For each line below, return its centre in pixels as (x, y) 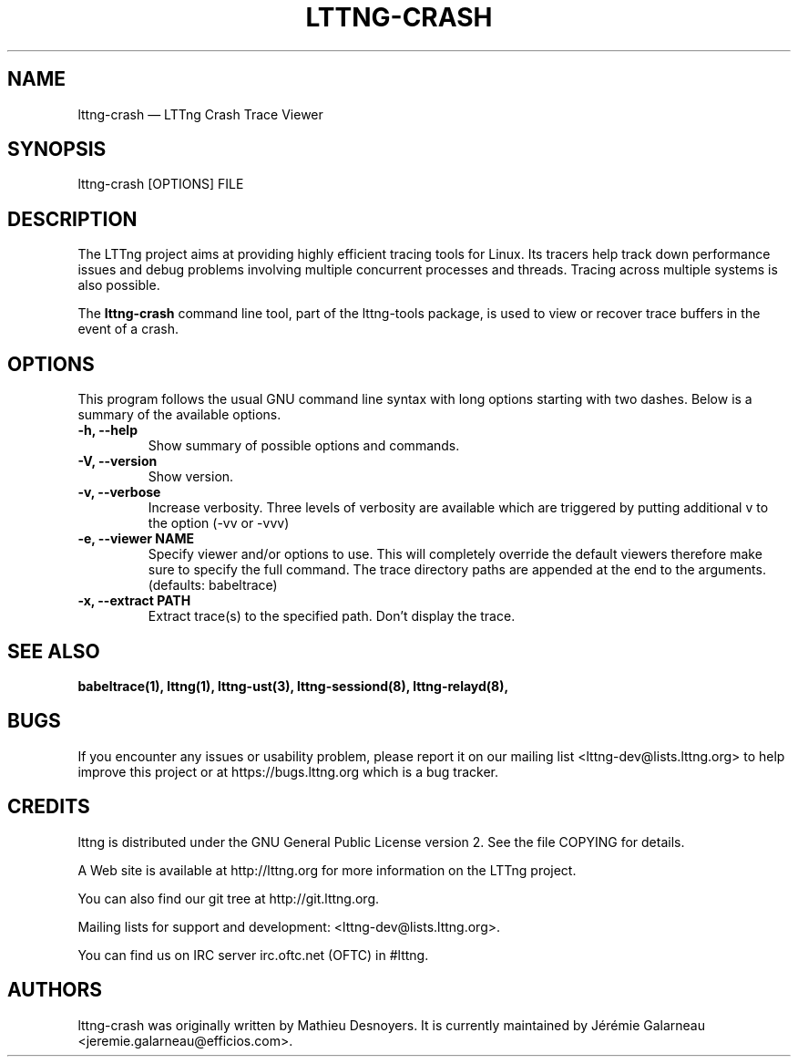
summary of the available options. (179, 415)
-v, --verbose (119, 492)
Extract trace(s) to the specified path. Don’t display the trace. (332, 616)
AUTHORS (55, 990)
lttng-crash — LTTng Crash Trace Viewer (200, 114)
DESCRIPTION (72, 219)
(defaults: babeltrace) (213, 585)
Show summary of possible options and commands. (304, 446)
